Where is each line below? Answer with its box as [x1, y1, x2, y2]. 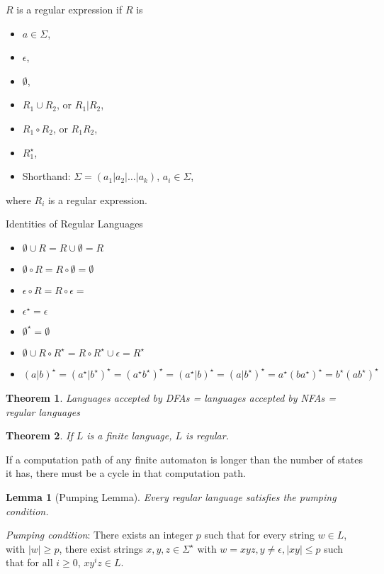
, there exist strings [59, 541, 143, 556]
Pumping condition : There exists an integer [6, 527, 193, 542]
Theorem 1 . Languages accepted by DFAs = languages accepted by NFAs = [6, 390, 336, 405]
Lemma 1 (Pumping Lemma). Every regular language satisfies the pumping [6, 489, 337, 504]
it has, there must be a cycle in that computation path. [6, 466, 246, 480]
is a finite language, [86, 428, 172, 443]
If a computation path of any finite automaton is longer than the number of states [6, 451, 363, 466]
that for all [6, 555, 53, 570]
